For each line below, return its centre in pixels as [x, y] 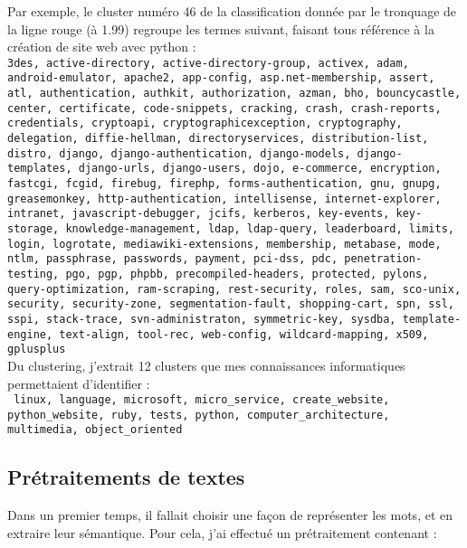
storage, [33, 229]
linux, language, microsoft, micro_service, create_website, [202, 400]
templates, [40, 169]
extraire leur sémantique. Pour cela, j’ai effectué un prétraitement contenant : [222, 532]
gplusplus [37, 350]
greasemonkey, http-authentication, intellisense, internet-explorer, [224, 198]
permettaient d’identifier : [79, 383]
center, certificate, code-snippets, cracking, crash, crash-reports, [224, 108]
